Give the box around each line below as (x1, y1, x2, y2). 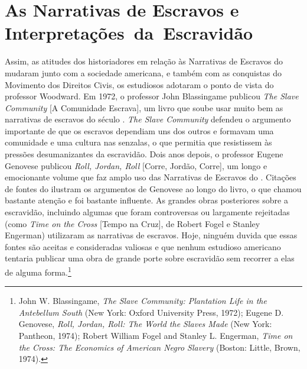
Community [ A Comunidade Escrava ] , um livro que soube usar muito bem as (5, 101, 283, 114)
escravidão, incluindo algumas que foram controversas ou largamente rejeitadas (5, 206, 290, 218)
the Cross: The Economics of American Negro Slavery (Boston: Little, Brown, (18, 341, 301, 353)
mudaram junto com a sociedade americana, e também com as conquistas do (5, 66, 282, 79)
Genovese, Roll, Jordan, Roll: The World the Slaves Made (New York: (18, 318, 272, 330)
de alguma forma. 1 (5, 264, 71, 278)
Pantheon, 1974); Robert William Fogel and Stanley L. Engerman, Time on (18, 329, 293, 342)
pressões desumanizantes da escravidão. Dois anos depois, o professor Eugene (5, 148, 283, 160)
